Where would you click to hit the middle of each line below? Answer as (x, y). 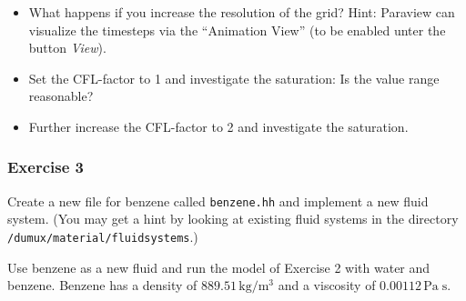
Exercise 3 (46, 167)
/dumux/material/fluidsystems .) (103, 237)
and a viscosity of (327, 285)
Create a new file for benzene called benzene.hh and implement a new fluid (218, 201)
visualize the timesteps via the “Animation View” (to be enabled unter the (237, 30)
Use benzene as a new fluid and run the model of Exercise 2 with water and (219, 267)
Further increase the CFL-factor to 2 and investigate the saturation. (218, 126)
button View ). (67, 48)
